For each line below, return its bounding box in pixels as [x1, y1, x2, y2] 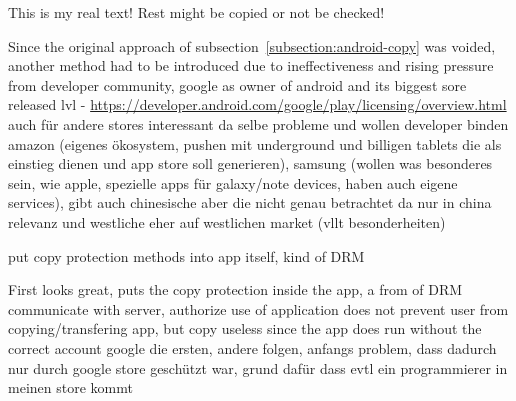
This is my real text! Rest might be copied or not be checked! [8, 2, 385, 22]
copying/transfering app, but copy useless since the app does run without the [8, 318, 482, 339]
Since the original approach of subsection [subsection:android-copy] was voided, [8, 35, 496, 56]
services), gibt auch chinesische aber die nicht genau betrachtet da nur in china [8, 192, 492, 213]
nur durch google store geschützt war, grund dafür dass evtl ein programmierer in [8, 357, 508, 378]
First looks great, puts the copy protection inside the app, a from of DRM [8, 279, 463, 300]
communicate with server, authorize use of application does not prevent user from [8, 298, 509, 319]
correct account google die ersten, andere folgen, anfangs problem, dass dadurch [8, 337, 497, 358]
